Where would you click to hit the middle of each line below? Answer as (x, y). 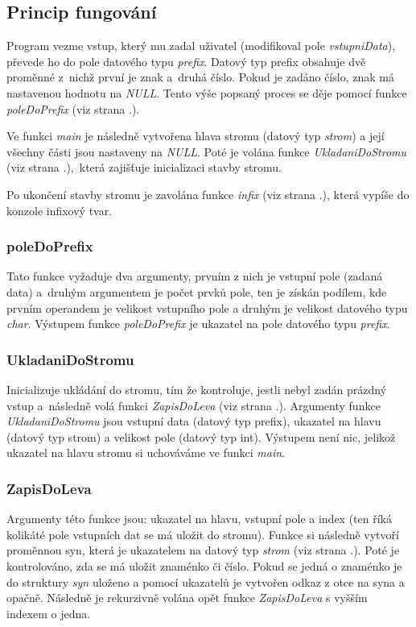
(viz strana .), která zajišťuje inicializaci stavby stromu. (144, 167)
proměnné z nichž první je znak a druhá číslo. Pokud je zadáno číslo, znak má (200, 77)
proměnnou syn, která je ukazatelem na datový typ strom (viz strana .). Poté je (203, 550)
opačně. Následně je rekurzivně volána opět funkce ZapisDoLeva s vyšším (187, 598)
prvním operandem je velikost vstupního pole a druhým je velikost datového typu (207, 307)
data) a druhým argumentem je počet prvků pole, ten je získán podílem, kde (197, 291)
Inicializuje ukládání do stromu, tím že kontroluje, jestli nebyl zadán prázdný (197, 389)
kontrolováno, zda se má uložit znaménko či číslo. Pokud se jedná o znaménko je (204, 565)
